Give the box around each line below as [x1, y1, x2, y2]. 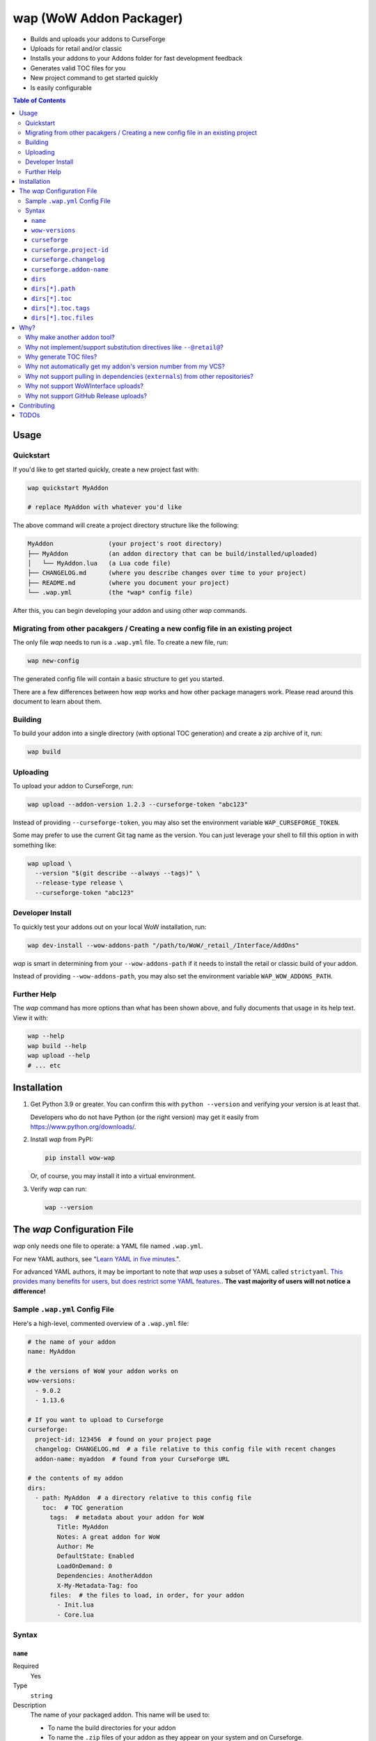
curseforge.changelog [31, 256, 105, 264]
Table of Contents [13, 96, 66, 104]
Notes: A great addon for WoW [56, 1533, 160, 1540]
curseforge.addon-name [31, 265, 109, 273]
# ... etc [27, 1061, 61, 1069]
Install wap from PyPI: [30, 1135, 93, 1143]
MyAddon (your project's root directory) [27, 540, 223, 548]
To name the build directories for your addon [47, 1724, 176, 1732]
